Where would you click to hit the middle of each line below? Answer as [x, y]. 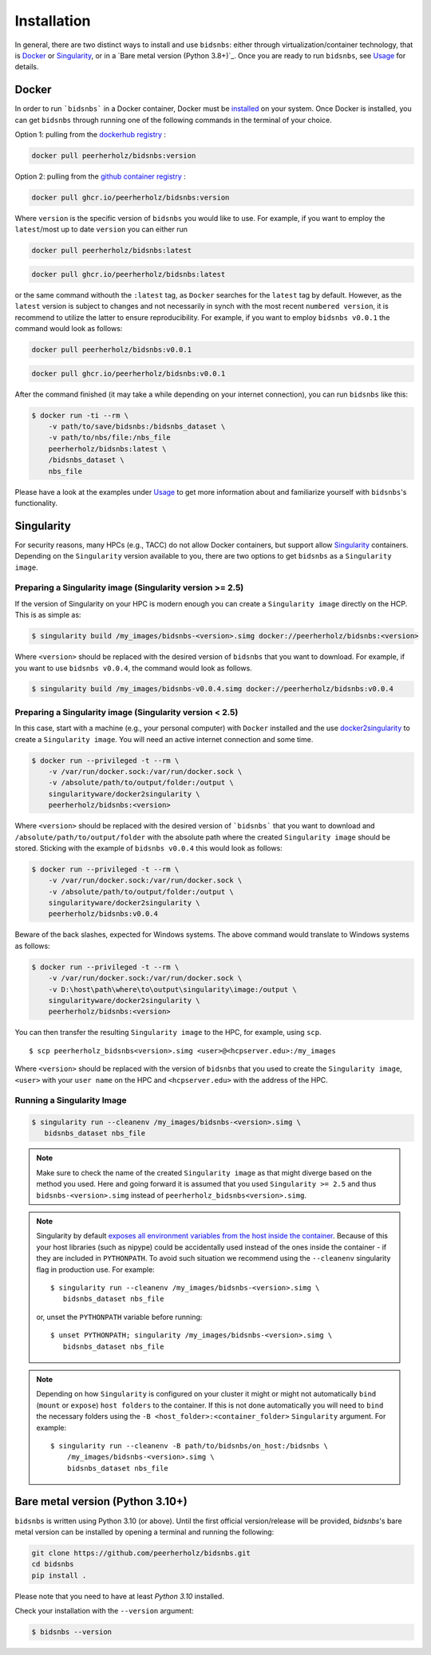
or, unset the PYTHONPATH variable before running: [119, 1317]
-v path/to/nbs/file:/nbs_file [109, 438]
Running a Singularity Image [71, 1100]
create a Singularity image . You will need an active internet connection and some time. [164, 739]
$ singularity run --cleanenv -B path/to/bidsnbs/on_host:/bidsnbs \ [190, 1446]
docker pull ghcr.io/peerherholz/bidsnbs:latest [129, 274]
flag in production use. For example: [95, 1270]
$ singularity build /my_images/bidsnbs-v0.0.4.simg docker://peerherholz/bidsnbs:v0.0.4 [213, 689]
